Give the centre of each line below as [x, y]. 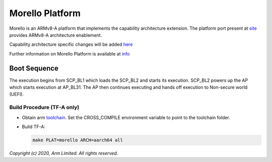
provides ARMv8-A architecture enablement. [56, 35]
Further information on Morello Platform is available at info [70, 53]
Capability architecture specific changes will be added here [71, 44]
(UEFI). [17, 94]
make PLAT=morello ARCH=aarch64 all [78, 140]
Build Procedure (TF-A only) [44, 107]
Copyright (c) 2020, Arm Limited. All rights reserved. [64, 153]
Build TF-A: [33, 127]
